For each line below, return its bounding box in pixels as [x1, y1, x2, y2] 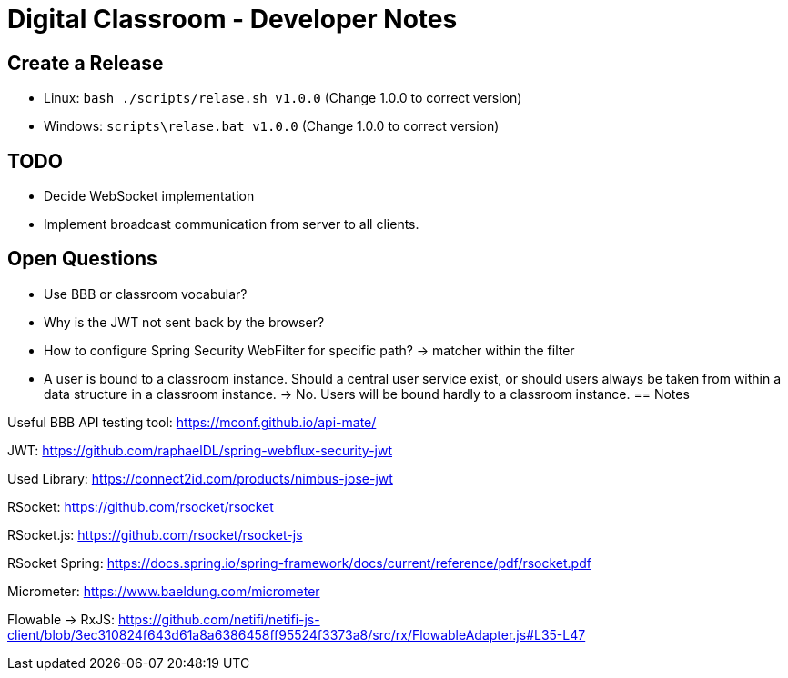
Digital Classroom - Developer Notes [7, 4, 458, 35]
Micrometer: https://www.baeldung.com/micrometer [7, 583, 320, 599]
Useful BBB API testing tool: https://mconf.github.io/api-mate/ [7, 414, 377, 430]
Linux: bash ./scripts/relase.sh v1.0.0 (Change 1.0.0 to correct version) [44, 90, 522, 106]
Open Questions [7, 247, 157, 271]
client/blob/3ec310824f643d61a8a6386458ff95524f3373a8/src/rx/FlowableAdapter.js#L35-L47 [7, 626, 586, 643]
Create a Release [7, 51, 164, 75]
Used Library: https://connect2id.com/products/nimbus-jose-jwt [7, 470, 393, 486]
